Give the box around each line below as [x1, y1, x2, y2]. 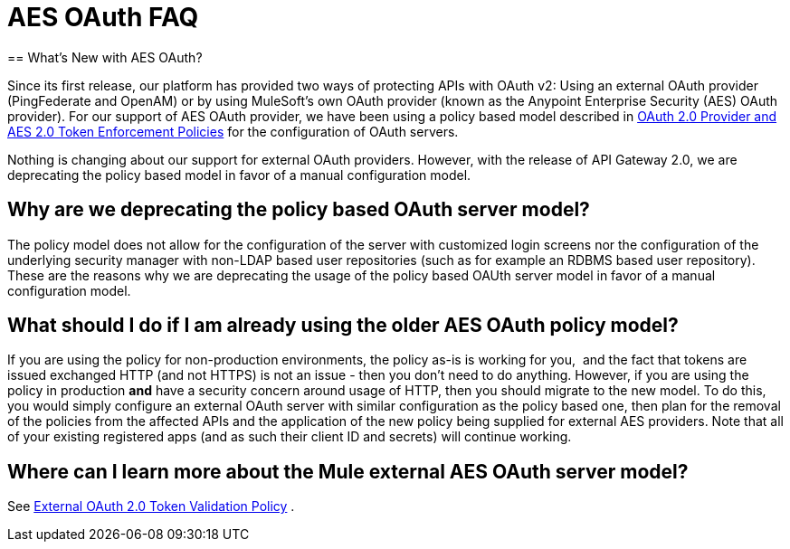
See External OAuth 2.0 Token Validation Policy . [7, 498, 295, 515]
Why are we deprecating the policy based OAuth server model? [7, 198, 590, 222]
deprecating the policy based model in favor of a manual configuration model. [7, 166, 471, 183]
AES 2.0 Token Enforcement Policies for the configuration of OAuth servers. [7, 123, 459, 139]
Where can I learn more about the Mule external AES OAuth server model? [7, 459, 689, 483]
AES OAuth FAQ [7, 2, 199, 33]
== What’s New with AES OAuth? [7, 49, 203, 65]
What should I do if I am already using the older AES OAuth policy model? [7, 314, 679, 337]
